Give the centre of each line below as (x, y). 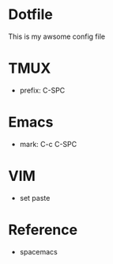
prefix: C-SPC (42, 90)
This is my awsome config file (56, 36)
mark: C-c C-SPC (48, 144)
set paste (35, 198)
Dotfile (30, 15)
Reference (43, 230)
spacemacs (38, 251)
